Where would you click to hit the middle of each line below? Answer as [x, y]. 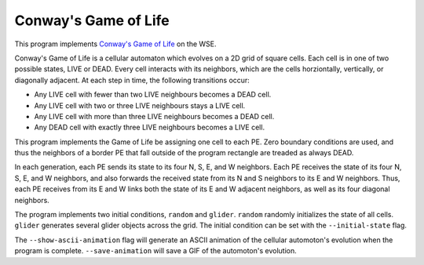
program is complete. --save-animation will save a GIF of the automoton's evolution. [156, 251]
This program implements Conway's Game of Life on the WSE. [115, 44]
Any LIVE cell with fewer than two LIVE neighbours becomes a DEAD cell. [153, 95]
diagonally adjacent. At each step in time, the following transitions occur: [132, 80]
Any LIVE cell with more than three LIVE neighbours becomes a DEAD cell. [154, 116]
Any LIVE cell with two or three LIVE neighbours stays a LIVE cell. [140, 105]
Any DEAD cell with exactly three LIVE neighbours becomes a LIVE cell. [150, 127]
